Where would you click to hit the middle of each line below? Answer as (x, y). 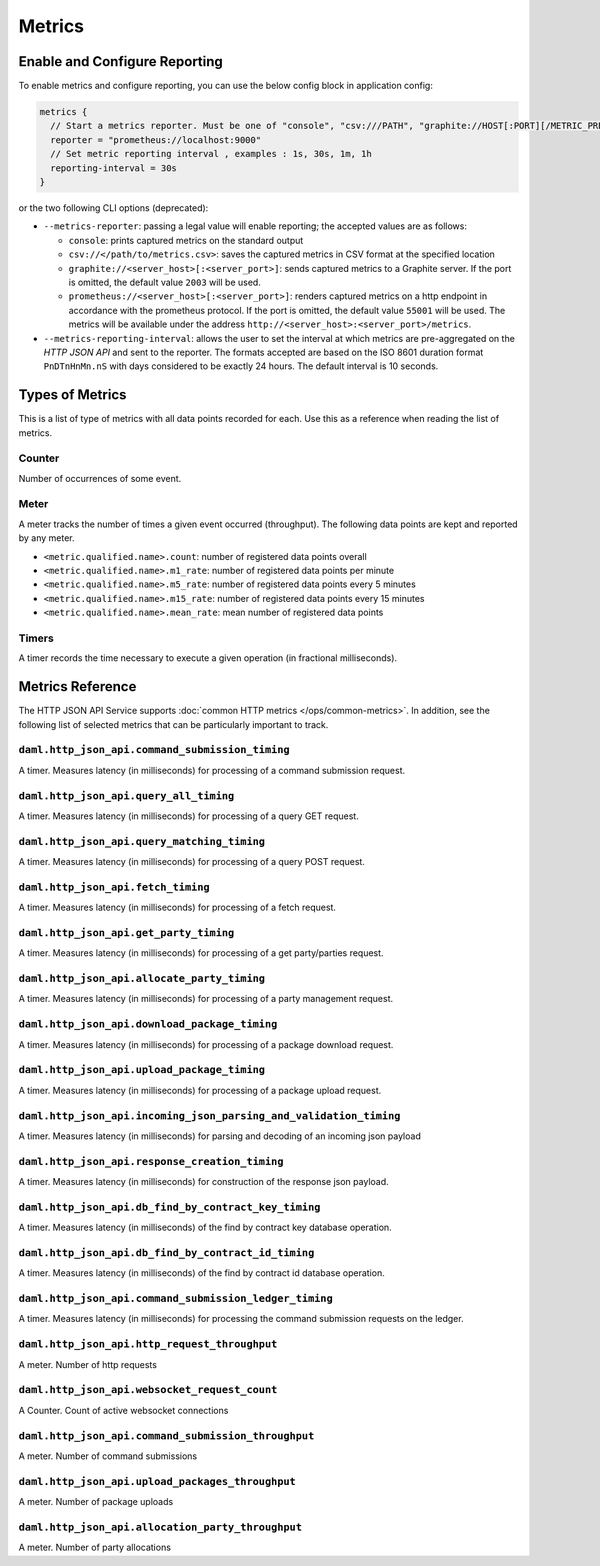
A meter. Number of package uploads (96, 1502)
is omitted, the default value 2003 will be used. (165, 282)
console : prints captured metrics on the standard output (186, 240)
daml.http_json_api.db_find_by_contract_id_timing (166, 1252)
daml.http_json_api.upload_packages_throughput (157, 1481)
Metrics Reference (77, 686)
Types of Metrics (72, 395)
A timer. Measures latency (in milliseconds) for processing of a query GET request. (188, 816)
